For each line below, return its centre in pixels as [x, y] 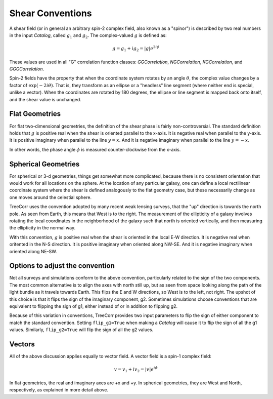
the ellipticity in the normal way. [42, 228]
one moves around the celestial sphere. [51, 197]
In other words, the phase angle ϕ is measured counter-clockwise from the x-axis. [95, 149]
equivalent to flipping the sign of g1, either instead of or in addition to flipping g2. [94, 306]
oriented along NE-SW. [33, 251]
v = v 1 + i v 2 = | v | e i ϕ [136, 370]
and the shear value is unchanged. [45, 99]
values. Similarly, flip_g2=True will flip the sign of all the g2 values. [81, 330]
